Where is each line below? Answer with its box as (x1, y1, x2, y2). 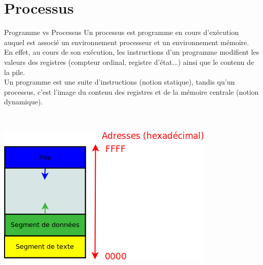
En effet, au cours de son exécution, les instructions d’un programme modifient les (4, 47, 259, 57)
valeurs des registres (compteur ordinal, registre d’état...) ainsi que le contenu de (4, 56, 254, 67)
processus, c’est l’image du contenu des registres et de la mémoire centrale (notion (4, 86, 259, 97)
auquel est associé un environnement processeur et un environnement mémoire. (4, 36, 249, 47)
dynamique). (4, 96, 43, 107)
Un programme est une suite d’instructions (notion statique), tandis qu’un (4, 77, 235, 87)
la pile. (4, 66, 25, 77)
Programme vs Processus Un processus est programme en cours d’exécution (4, 27, 239, 37)
